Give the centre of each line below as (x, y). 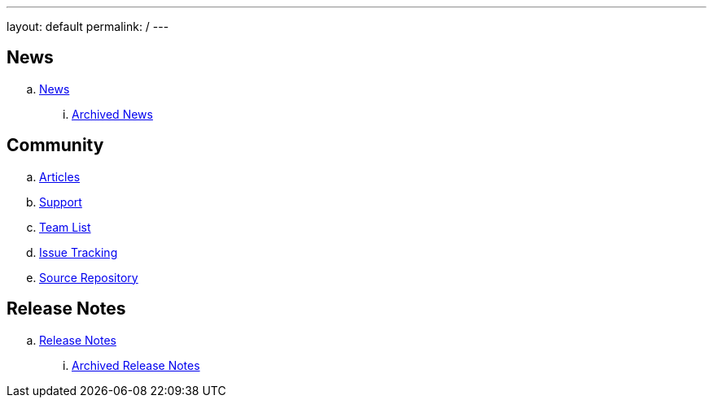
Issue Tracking (79, 252)
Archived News (112, 114)
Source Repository (89, 277)
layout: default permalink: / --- (88, 26)
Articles (60, 176)
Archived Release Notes (136, 365)
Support (61, 202)
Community (55, 146)
